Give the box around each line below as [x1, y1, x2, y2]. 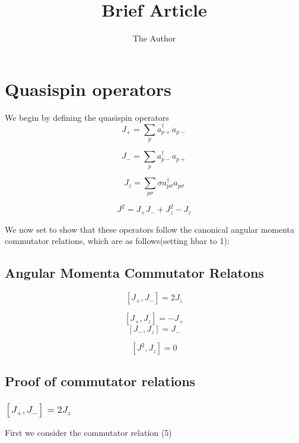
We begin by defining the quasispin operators [5, 111, 169, 123]
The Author [132, 32, 176, 44]
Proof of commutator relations [5, 371, 196, 390]
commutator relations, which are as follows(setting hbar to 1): [5, 235, 230, 247]
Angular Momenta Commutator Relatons [5, 264, 264, 282]
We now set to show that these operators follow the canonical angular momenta [5, 223, 295, 235]
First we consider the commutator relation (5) [5, 426, 172, 439]
